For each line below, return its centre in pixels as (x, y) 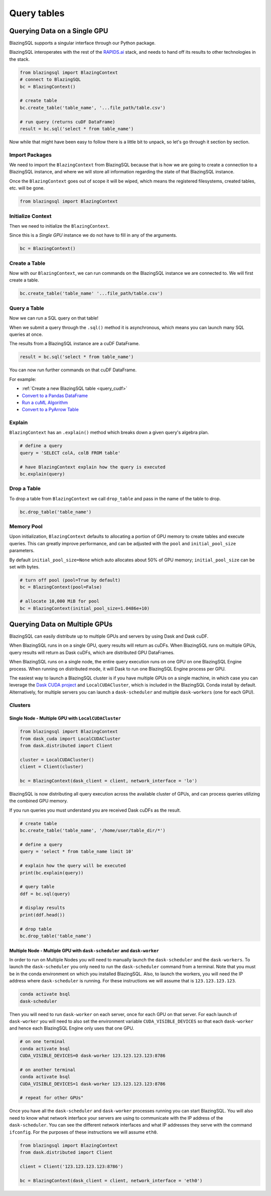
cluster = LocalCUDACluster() (57, 760)
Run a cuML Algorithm (45, 403)
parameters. (22, 551)
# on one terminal (42, 1042)
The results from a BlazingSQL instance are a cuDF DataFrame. (75, 344)
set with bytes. (25, 567)
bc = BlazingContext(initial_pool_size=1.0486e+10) (85, 608)
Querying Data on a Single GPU (59, 31)
